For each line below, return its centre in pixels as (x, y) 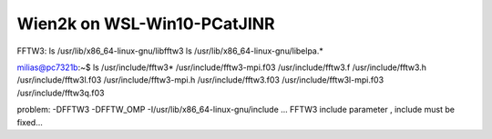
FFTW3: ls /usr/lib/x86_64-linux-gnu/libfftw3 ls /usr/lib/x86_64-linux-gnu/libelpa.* (170, 51)
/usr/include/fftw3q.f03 (61, 93)
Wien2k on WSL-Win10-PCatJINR (146, 24)
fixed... (30, 122)
